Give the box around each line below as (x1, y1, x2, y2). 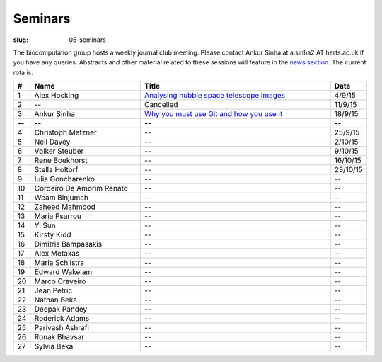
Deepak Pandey (34, 305, 88, 315)
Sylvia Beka (34, 341, 74, 351)
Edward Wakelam (34, 267, 93, 277)
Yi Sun (34, 220, 57, 230)
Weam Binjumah (34, 193, 88, 203)
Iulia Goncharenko (34, 174, 95, 184)
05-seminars (69, 35, 106, 44)
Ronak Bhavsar (34, 332, 85, 342)
